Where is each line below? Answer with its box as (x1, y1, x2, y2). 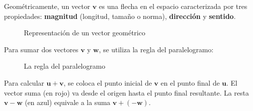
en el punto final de (161, 77, 220, 88)
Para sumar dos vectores (4, 44, 79, 54)
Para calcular (4, 77, 44, 88)
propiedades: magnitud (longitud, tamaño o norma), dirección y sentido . (4, 10, 236, 21)
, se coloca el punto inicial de (64, 77, 152, 88)
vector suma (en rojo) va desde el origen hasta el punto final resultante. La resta (4, 87, 249, 98)
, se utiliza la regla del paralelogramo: (99, 44, 214, 54)
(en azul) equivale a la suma (24, 97, 110, 108)
